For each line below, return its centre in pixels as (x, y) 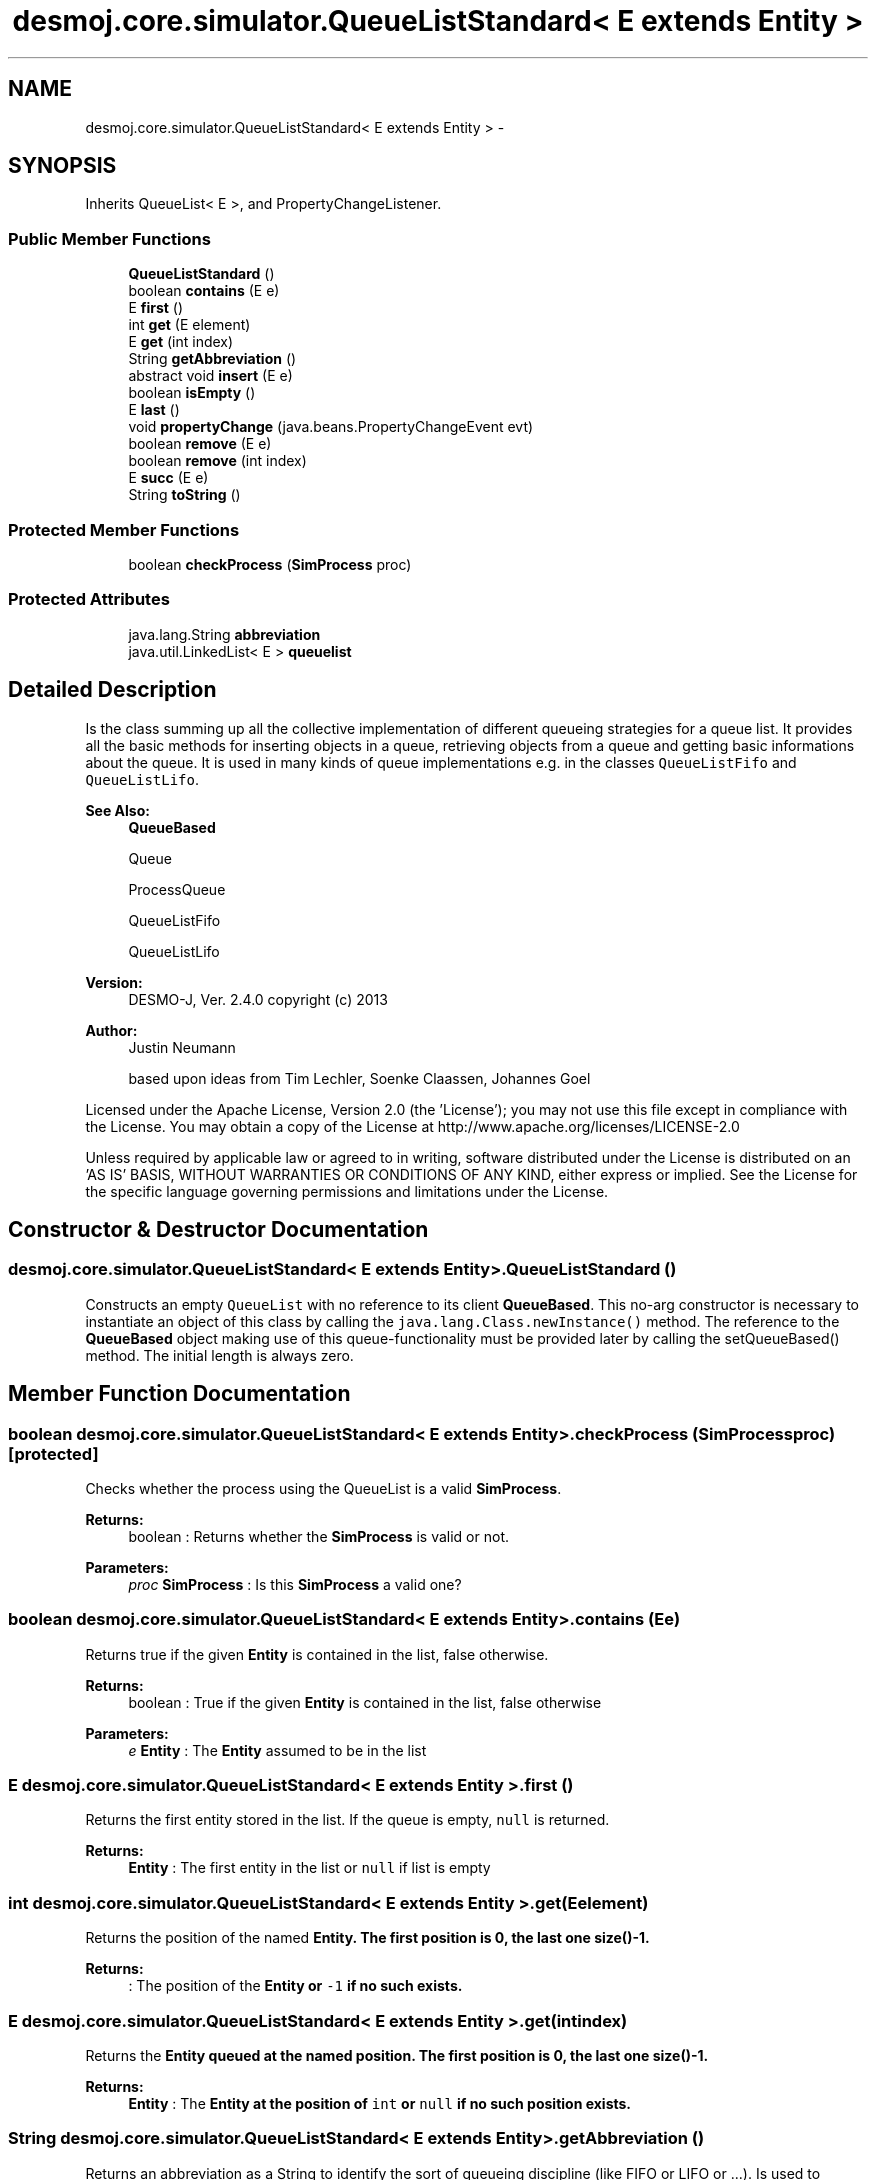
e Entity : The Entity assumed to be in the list (277, 1750)
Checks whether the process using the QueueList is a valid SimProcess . (323, 1488)
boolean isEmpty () (192, 393)
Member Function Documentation (179, 1394)
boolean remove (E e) (200, 444)
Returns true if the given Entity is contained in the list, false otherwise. (317, 1654)
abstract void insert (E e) (210, 376)
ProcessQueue (177, 889)
